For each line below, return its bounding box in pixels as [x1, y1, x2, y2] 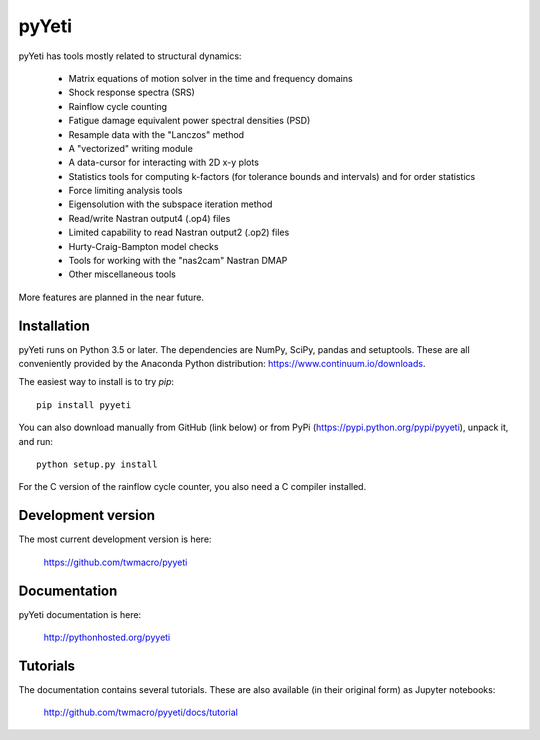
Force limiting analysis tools [68, 185, 183, 197]
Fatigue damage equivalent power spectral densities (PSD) [68, 115, 311, 127]
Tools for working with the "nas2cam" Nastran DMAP [68, 255, 288, 267]
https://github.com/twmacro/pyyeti [43, 556, 188, 568]
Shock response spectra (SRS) [68, 86, 195, 99]
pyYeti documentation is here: [18, 608, 142, 620]
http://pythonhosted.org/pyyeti [43, 631, 171, 644]
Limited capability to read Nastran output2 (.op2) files [68, 226, 290, 239]
